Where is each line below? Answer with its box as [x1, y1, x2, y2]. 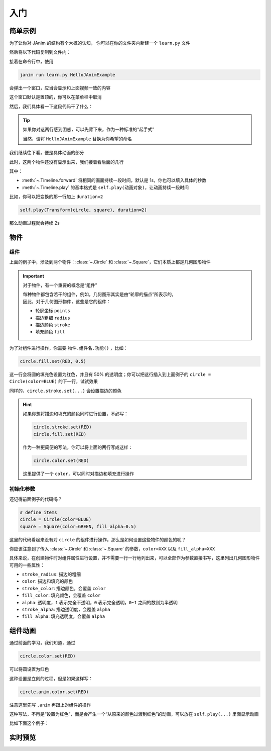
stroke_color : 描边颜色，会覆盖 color [22, 585, 106, 591]
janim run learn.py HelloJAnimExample [20, 72, 115, 77]
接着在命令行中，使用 [9, 58, 54, 64]
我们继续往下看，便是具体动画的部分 [9, 150, 84, 156]
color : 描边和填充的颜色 [22, 578, 73, 584]
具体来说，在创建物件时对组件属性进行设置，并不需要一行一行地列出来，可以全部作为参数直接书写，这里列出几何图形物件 [9, 555, 260, 561]
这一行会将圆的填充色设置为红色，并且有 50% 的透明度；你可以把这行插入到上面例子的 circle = [9, 371, 211, 377]
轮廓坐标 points [35, 308, 70, 314]
